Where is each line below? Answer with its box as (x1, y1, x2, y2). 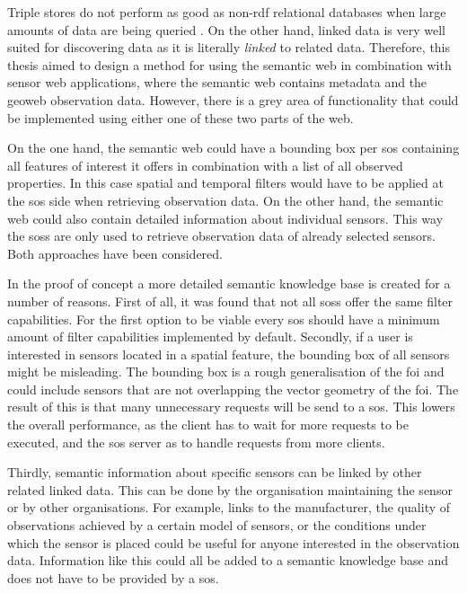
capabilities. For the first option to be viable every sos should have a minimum (7, 309, 440, 328)
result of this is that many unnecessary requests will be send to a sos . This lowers (7, 397, 455, 416)
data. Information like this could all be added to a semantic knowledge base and (7, 551, 449, 570)
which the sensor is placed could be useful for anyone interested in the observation (7, 533, 460, 552)
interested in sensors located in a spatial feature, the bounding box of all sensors (7, 344, 450, 363)
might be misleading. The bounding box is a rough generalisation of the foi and (7, 362, 445, 381)
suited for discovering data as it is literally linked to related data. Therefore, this (7, 38, 451, 57)
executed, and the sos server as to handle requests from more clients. (7, 432, 385, 451)
